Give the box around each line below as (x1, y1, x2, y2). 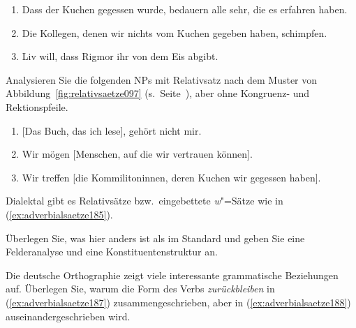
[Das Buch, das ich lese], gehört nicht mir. (22, 123, 202, 137)
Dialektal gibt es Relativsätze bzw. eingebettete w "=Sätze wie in (6, 193, 283, 208)
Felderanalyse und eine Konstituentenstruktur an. (6, 244, 218, 259)
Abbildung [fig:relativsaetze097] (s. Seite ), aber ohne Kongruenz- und (6, 86, 310, 100)
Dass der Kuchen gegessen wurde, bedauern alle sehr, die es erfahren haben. (22, 2, 348, 16)
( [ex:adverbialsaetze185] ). (6, 207, 113, 221)
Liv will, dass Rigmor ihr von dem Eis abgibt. (22, 49, 218, 64)
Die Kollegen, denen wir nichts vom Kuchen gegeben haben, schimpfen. (22, 25, 327, 40)
